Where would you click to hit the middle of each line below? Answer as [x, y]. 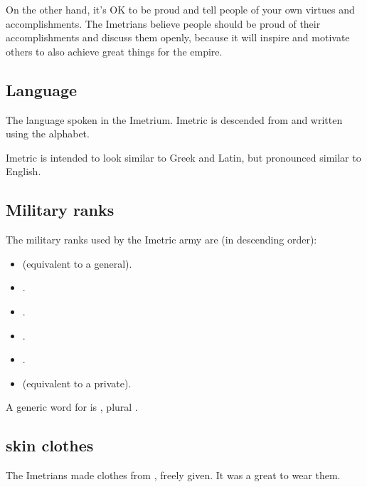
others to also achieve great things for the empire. [114, 51]
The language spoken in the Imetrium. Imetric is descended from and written [174, 119]
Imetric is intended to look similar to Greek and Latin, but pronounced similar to [183, 157]
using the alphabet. [48, 133]
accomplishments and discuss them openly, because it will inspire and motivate [178, 37]
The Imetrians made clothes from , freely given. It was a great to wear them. [173, 475]
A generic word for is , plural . [72, 407]
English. [23, 171]
